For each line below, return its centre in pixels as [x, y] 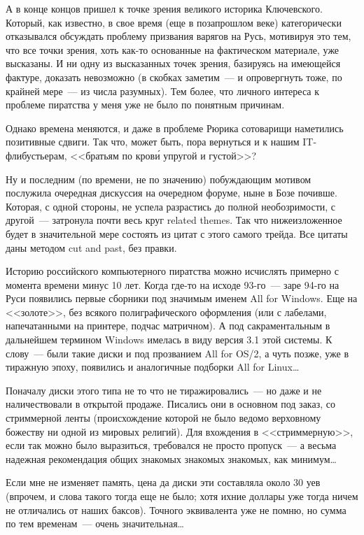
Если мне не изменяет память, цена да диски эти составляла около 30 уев [163, 482]
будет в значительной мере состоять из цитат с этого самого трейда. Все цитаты [177, 233]
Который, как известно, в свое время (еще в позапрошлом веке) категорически [174, 22]
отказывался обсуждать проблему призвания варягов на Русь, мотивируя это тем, [178, 36]
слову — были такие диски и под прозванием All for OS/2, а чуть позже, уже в [177, 353]
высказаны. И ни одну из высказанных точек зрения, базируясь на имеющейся [173, 63]
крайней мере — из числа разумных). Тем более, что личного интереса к [162, 91]
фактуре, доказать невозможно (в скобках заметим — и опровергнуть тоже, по [174, 77]
